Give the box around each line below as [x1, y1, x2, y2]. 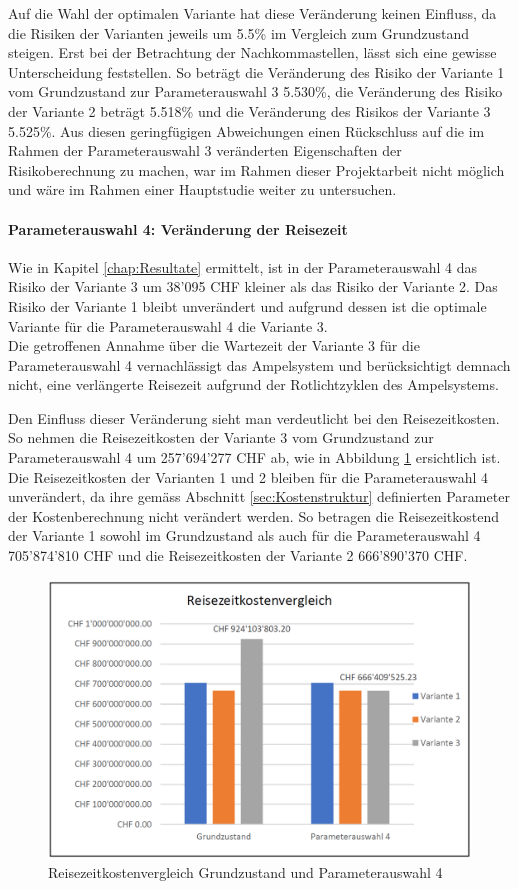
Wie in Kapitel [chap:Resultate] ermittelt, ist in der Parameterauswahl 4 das [8, 256, 478, 277]
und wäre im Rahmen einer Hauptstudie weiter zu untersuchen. [8, 179, 397, 200]
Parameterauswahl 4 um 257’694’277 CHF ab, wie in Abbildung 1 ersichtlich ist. [8, 447, 501, 468]
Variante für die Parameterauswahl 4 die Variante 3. [8, 315, 328, 336]
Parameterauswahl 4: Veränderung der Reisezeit [8, 218, 348, 239]
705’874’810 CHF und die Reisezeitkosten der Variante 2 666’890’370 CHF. [8, 545, 468, 566]
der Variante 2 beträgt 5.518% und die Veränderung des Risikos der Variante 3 [8, 100, 491, 121]
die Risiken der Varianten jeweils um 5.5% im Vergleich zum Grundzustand [8, 22, 470, 43]
